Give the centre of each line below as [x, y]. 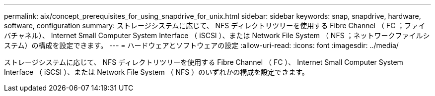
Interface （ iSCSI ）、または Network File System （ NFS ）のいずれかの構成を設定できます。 [156, 72]
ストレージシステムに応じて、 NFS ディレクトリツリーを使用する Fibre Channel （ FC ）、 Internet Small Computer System [204, 62]
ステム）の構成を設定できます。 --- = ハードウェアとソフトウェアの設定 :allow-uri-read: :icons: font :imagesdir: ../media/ [201, 45]
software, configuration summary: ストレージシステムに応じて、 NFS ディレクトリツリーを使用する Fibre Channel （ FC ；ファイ [215, 25]
